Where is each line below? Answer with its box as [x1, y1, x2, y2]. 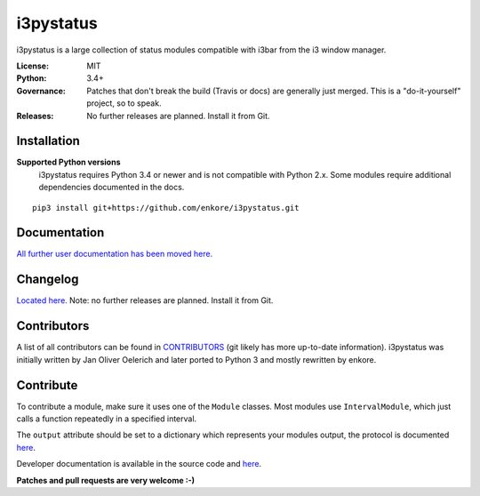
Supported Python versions [16, 156, 121, 168]
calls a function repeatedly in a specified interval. [16, 413, 197, 424]
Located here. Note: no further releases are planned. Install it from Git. [16, 295, 274, 306]
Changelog [16, 272, 79, 287]
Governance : [16, 85, 66, 96]
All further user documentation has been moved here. [16, 249, 213, 260]
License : [16, 60, 49, 71]
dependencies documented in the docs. [38, 182, 185, 193]
